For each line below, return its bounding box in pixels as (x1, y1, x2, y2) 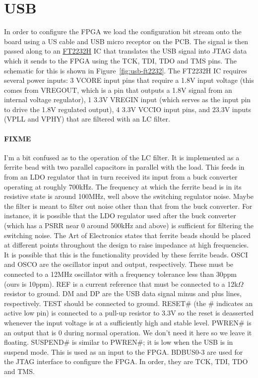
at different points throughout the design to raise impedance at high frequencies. (4, 240, 249, 250)
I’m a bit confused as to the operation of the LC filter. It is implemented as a (4, 152, 240, 162)
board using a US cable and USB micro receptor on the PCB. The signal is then (4, 36, 249, 46)
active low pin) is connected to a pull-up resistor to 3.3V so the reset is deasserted (4, 308, 254, 318)
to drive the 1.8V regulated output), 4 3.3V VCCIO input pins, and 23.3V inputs (4, 104, 252, 114)
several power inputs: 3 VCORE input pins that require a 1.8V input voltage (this (4, 75, 254, 85)
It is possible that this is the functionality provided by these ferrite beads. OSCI (4, 249, 248, 259)
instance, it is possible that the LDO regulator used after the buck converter (4, 210, 236, 221)
